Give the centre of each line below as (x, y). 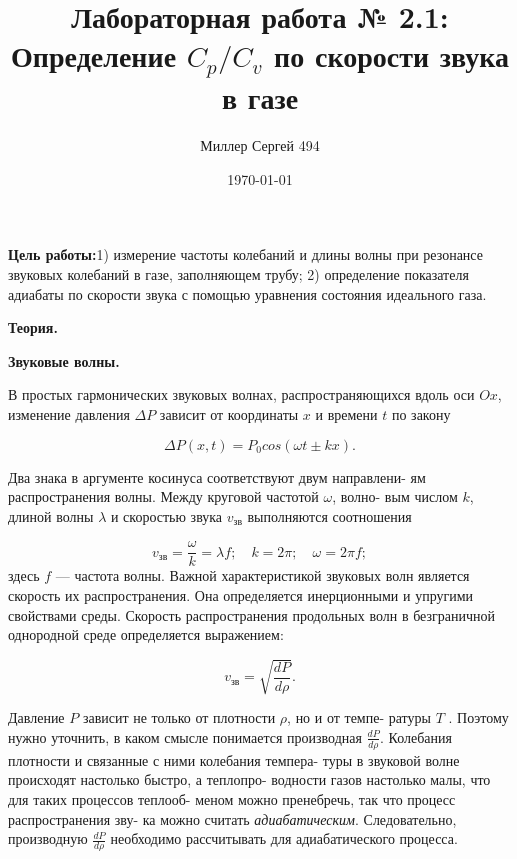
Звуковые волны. (64, 360)
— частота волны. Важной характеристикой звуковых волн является (262, 575)
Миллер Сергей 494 (260, 145)
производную (48, 838)
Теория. (33, 327)
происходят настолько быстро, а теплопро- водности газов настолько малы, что (249, 779)
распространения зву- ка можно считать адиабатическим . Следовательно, (232, 818)
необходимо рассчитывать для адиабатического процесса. (284, 838)
